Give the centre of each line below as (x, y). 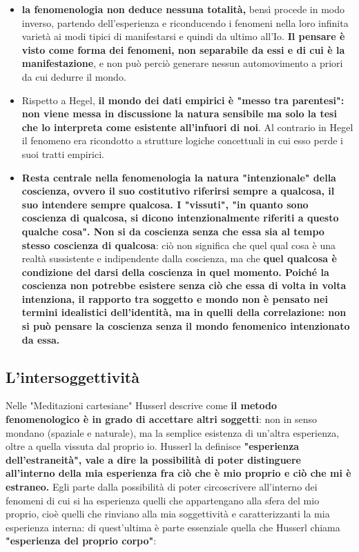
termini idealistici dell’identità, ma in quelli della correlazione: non (184, 312)
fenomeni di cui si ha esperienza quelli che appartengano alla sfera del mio (163, 500)
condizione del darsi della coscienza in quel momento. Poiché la (175, 272)
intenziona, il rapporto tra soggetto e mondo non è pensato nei (175, 298)
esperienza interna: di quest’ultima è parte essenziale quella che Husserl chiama (173, 527)
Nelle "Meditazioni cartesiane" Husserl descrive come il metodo (142, 405)
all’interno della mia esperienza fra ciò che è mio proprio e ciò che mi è (178, 473)
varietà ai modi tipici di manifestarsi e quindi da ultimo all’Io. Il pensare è (183, 36)
